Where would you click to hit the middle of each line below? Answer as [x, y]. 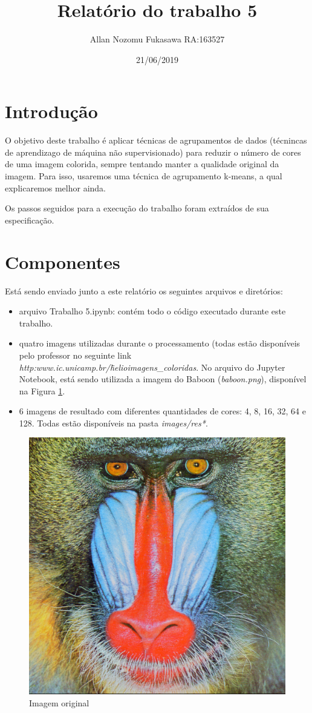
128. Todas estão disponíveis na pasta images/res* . [113, 423]
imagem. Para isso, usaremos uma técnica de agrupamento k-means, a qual [144, 176]
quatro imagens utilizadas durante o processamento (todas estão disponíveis [160, 343]
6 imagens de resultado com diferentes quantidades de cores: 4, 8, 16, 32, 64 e [162, 411]
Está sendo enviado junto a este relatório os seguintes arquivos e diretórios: [144, 290]
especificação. [30, 220]
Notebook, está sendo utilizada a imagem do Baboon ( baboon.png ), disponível [163, 379]
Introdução [51, 111]
